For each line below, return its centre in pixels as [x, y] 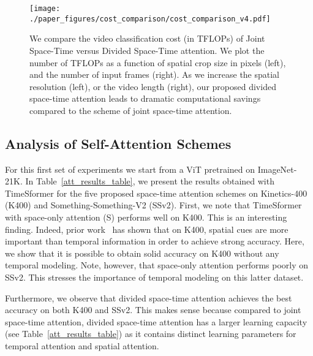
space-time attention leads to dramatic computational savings [145, 98]
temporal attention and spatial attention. [82, 345]
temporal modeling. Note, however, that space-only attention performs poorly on [157, 265]
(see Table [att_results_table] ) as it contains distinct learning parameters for [151, 334]
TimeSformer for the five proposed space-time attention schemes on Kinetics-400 [156, 193]
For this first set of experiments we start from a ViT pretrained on [130, 169]
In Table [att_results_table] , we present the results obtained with [150, 181]
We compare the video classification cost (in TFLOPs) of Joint [147, 38]
